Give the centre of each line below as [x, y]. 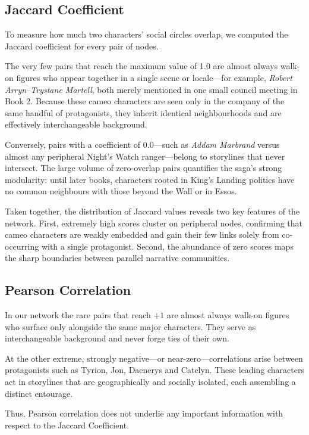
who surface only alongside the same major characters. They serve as [130, 326]
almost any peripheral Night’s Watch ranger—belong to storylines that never [145, 156]
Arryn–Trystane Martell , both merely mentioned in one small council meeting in [151, 89]
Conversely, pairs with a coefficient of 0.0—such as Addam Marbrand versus [142, 144]
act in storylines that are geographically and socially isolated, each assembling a [150, 382]
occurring [22, 246]
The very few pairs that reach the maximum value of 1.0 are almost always [141, 66]
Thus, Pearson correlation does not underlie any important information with [144, 413]
